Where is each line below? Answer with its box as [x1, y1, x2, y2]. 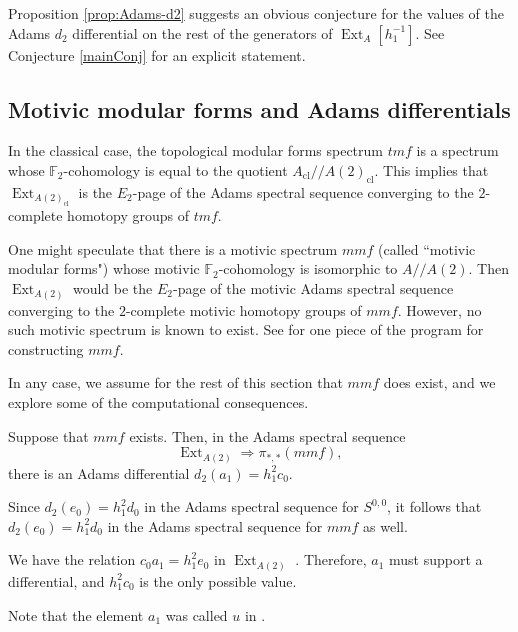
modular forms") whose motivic [8, 258, 200, 279]
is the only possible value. [139, 570, 297, 591]
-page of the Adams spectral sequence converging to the [132, 181, 474, 202]
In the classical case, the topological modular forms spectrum [8, 140, 383, 161]
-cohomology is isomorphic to [218, 258, 398, 279]
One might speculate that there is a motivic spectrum [8, 238, 338, 259]
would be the [72, 278, 153, 299]
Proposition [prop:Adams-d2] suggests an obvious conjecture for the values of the [8, 3, 504, 23]
